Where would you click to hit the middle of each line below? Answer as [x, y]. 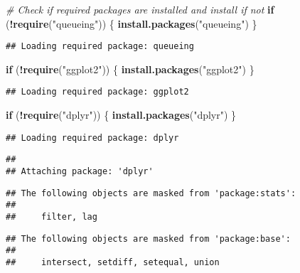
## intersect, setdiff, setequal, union [113, 262]
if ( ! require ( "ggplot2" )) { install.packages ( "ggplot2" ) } [130, 69]
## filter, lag [52, 216]
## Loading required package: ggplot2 [97, 92]
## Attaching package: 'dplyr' [80, 171]
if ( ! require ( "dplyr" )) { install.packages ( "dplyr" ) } [121, 115]
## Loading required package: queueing [100, 47]
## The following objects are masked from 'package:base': [148, 239]
